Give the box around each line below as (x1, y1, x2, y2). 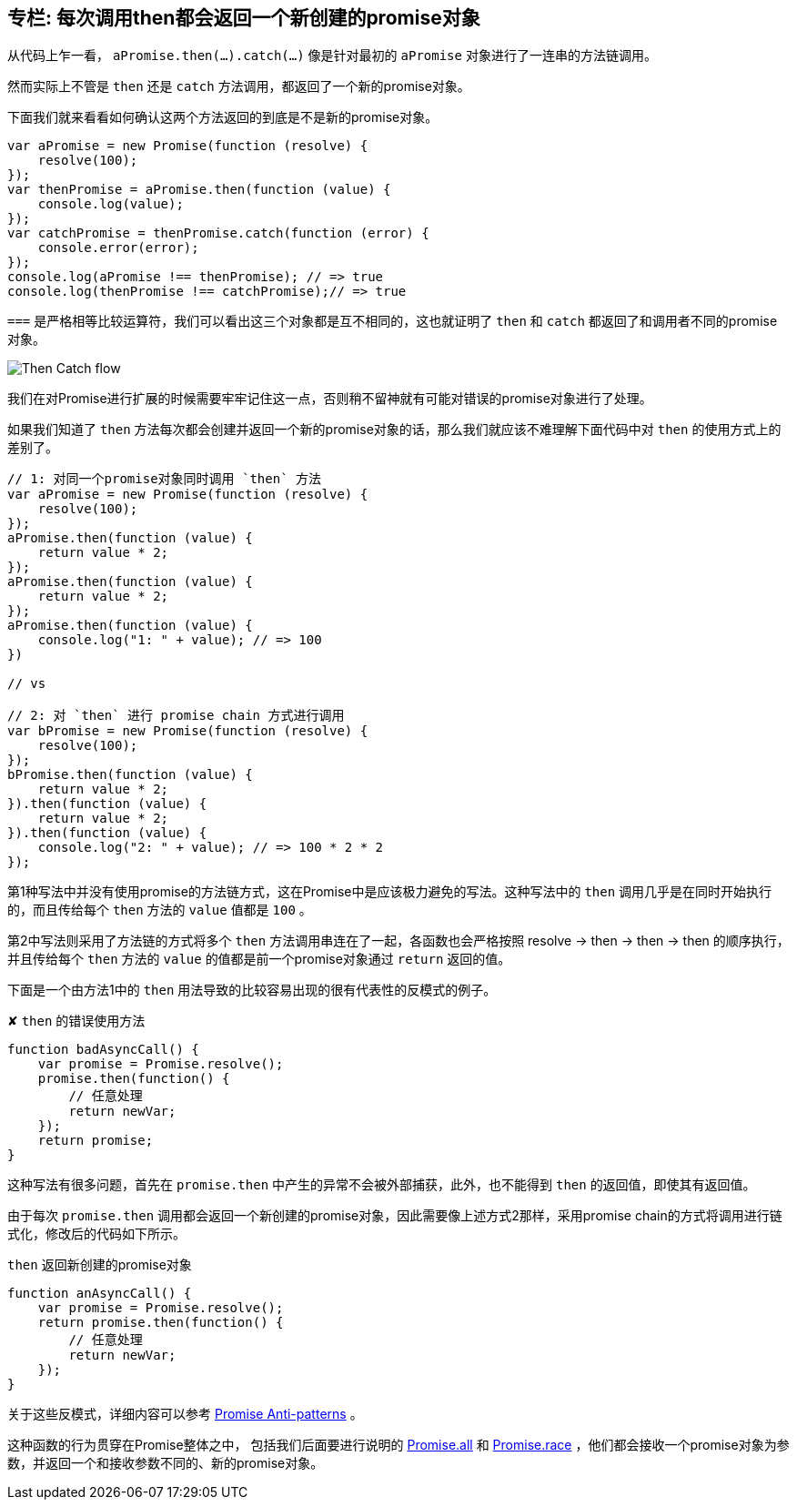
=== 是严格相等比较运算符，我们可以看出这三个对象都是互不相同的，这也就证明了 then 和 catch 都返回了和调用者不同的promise (7, 313, 778, 329)
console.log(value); (37, 197, 184, 212)
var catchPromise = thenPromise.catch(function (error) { (7, 226, 429, 241)
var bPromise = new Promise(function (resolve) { (7, 723, 368, 739)
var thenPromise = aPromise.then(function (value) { (7, 182, 391, 197)
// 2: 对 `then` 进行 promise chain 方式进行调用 (7, 708, 345, 723)
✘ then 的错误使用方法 (7, 1013, 146, 1029)
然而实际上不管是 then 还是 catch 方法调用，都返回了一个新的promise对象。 (7, 78, 470, 95)
